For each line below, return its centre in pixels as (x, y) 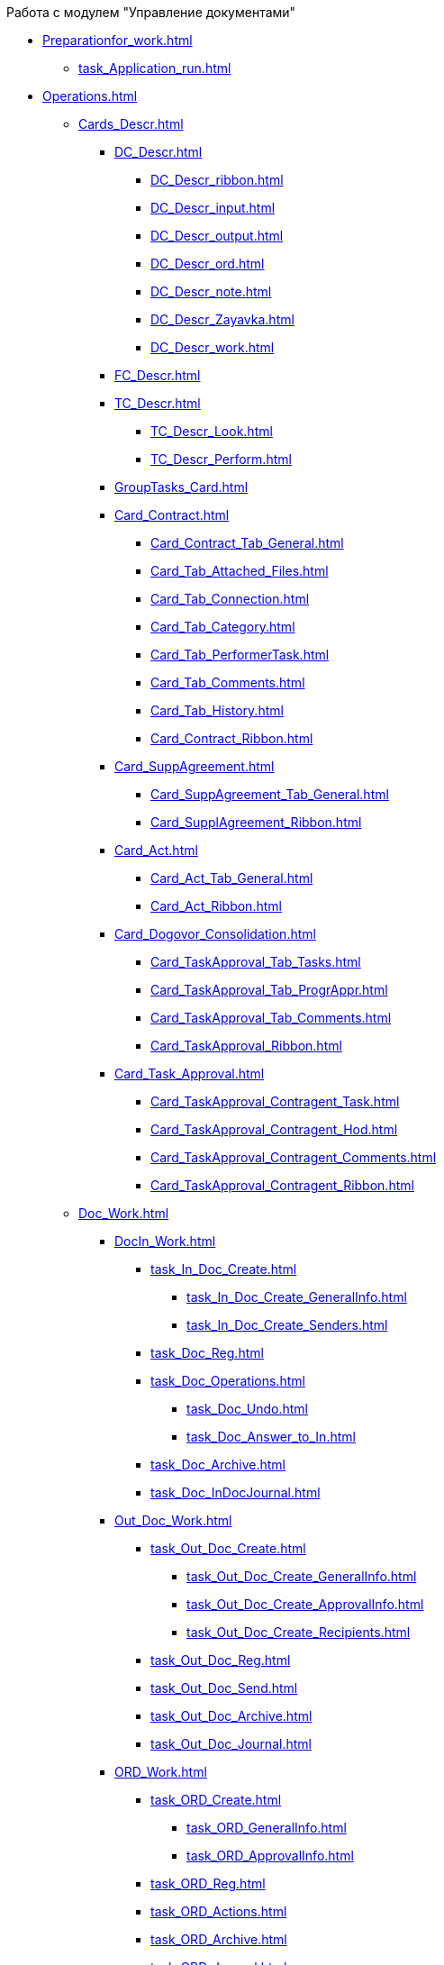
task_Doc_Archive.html (218, 1465)
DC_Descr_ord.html (208, 264)
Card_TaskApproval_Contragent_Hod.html (274, 1129)
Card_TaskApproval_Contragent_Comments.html (294, 1157)
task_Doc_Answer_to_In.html (271, 1437)
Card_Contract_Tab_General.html (247, 543)
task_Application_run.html (155, 68)
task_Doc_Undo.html (247, 1409)
